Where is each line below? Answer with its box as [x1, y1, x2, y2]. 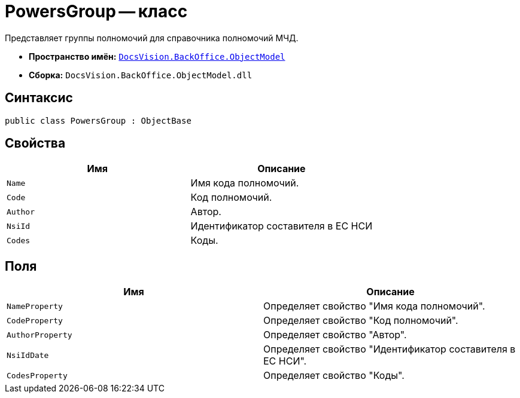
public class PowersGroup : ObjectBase [5, 115, 191, 125]
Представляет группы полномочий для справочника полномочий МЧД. [5, 32, 299, 43]
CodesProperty [7, 371, 68, 380]
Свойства [5, 136, 66, 151]
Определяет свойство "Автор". [263, 329, 407, 341]
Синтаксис [5, 90, 73, 106]
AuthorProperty [7, 330, 72, 339]
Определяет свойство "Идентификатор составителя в [263, 343, 516, 356]
